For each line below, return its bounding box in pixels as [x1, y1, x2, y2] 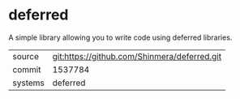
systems [12, 77, 45, 88]
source [12, 50, 39, 62]
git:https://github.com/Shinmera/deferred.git [52, 50, 221, 62]
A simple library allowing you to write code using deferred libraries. [8, 32, 233, 42]
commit [12, 63, 41, 75]
